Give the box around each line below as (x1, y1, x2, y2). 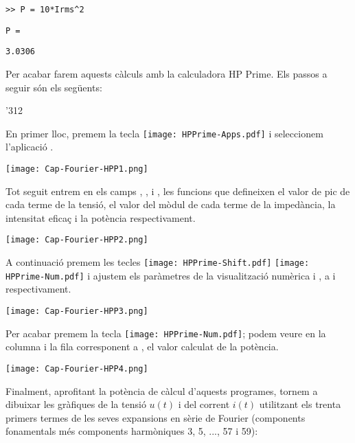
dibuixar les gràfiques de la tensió (5, 397, 146, 411)
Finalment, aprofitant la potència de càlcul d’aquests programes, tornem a (5, 383, 318, 398)
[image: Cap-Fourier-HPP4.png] (5, 363, 148, 374)
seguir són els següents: (5, 80, 102, 94)
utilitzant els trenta (259, 397, 341, 411)
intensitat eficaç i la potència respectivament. (5, 210, 196, 225)
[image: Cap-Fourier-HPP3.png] (5, 306, 148, 316)
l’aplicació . (5, 139, 54, 154)
